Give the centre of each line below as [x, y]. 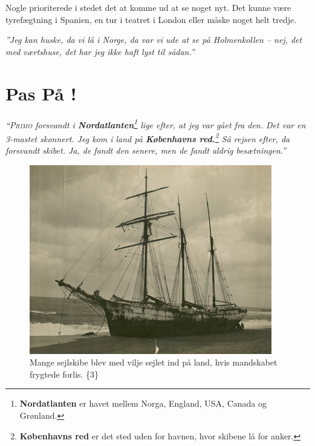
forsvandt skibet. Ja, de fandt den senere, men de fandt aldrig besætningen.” [146, 150]
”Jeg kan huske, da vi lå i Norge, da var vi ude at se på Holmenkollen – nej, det [154, 40]
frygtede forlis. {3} [64, 374]
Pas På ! [41, 93]
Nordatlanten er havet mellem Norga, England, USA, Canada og [143, 403]
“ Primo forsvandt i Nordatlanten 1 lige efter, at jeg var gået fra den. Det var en [156, 123]
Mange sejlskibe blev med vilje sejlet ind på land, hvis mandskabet [154, 362]
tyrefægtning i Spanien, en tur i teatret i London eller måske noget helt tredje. [151, 19]
